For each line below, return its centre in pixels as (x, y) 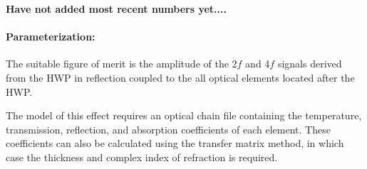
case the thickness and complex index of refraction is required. (142, 157)
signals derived (310, 64)
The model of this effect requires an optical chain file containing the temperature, (184, 115)
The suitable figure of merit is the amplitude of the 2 (122, 64)
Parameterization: (51, 37)
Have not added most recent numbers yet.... (116, 9)
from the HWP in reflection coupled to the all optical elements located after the (180, 77)
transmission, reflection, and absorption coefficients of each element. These (168, 129)
